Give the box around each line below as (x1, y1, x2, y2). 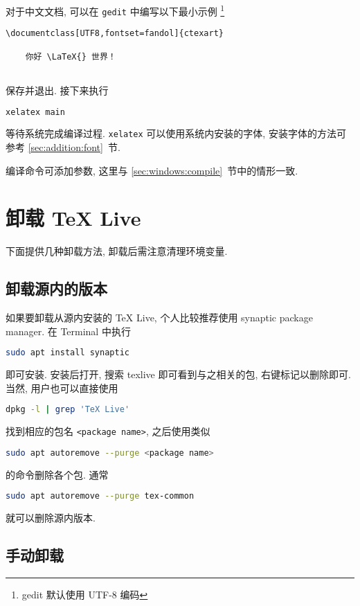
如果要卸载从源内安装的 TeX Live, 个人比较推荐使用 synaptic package (6, 310, 313, 325)
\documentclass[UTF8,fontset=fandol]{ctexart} (6, 28, 224, 39)
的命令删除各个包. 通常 (6, 467, 109, 481)
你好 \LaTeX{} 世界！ (25, 51, 116, 62)
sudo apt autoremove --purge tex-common (6, 491, 195, 501)
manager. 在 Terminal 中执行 (6, 323, 131, 338)
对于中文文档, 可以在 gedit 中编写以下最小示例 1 (6, 2, 225, 18)
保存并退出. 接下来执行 (6, 82, 109, 97)
